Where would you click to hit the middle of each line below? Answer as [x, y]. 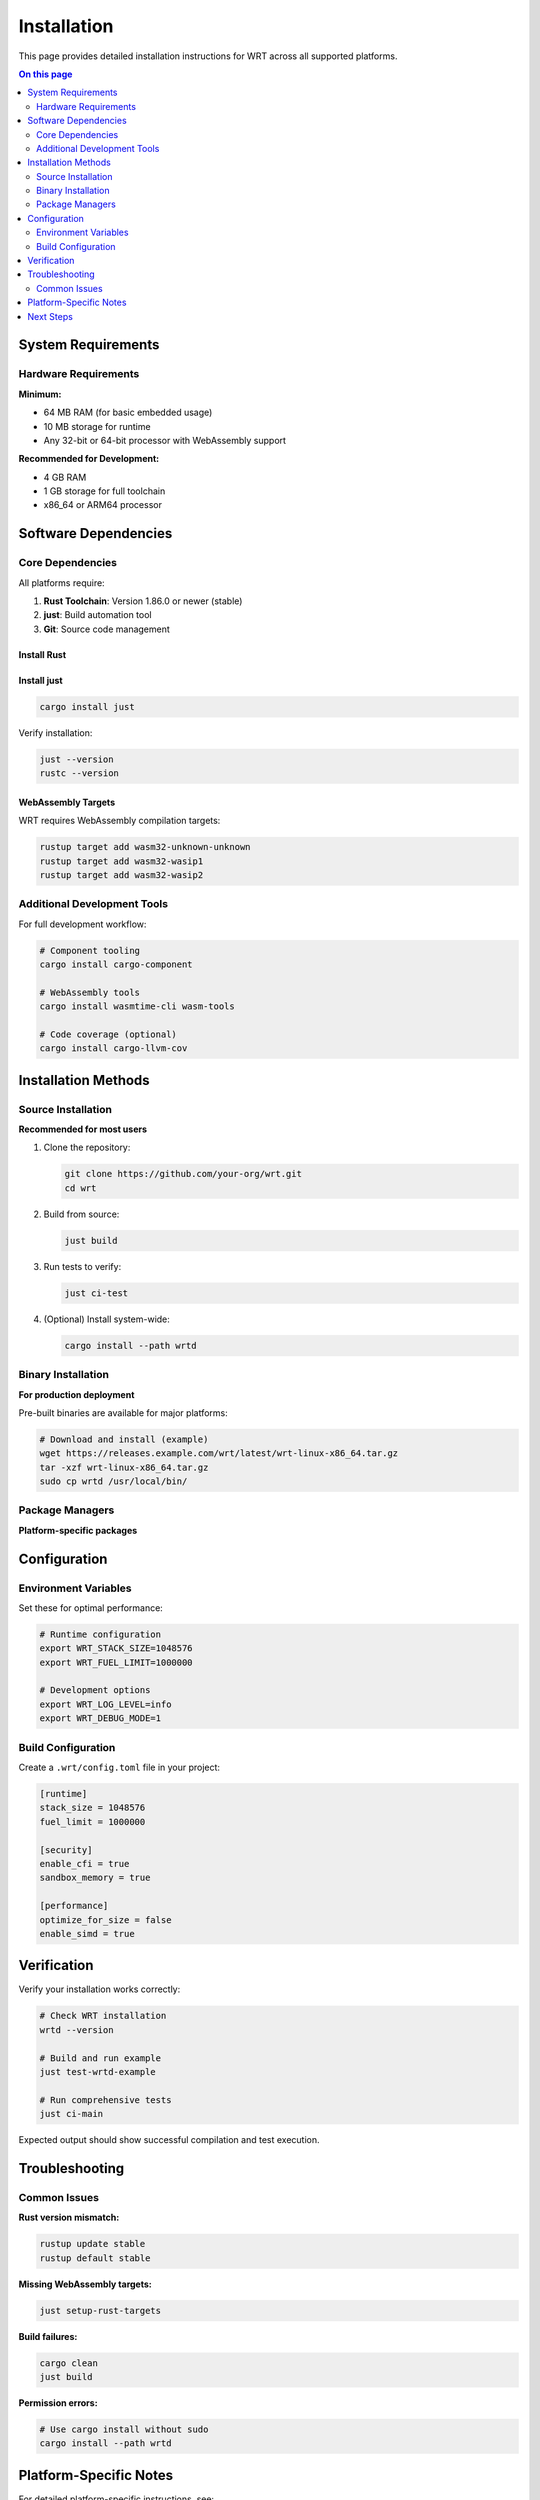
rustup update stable [92, 2244]
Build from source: [81, 1214]
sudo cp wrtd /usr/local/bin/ [113, 1481]
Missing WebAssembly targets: [85, 2284]
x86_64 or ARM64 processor [102, 505]
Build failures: [48, 2336]
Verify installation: [55, 732]
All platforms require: [61, 582]
